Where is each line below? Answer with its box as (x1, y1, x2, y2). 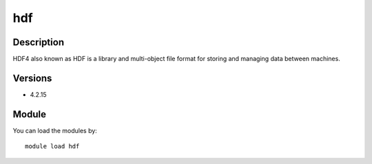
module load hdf (25, 143, 80, 150)
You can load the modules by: (12, 126, 98, 134)
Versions (12, 72, 52, 84)
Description (12, 36, 65, 48)
